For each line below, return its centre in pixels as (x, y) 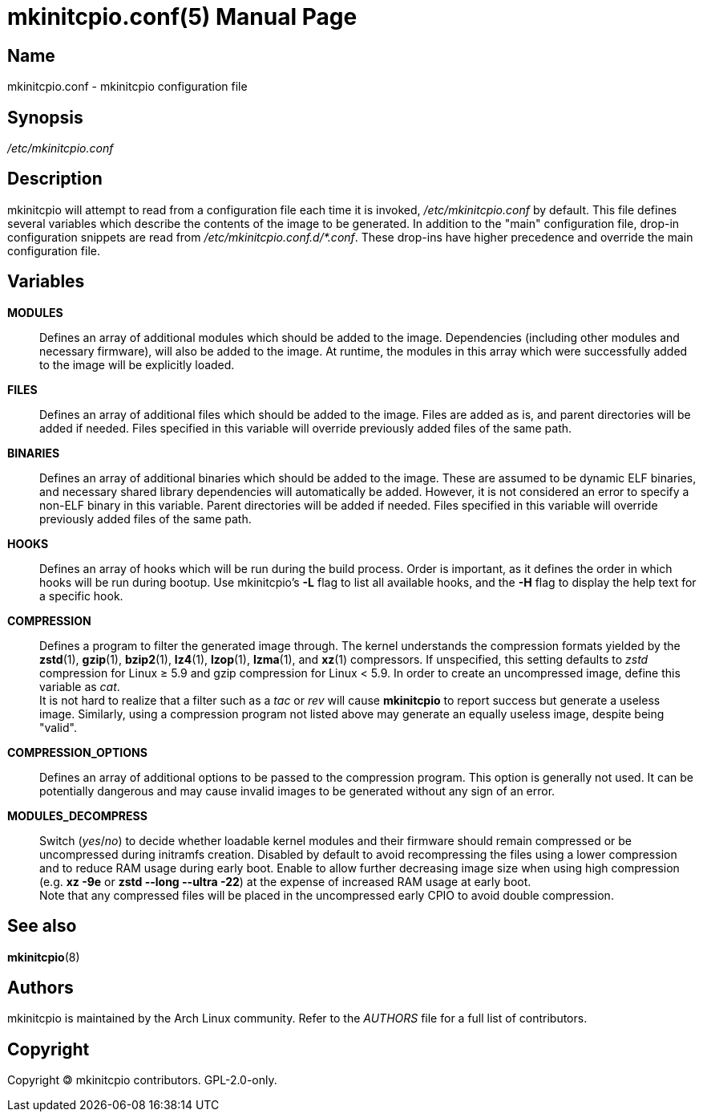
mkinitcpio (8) (44, 957)
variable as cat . (80, 686)
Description (55, 179)
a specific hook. (81, 596)
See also (42, 926)
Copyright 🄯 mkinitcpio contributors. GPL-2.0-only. (142, 1080)
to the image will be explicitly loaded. (137, 364)
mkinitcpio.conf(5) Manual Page (182, 17)
